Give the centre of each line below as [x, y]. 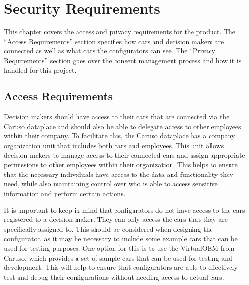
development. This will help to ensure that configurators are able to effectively [121, 267]
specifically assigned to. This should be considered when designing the [108, 229]
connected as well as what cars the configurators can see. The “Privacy [110, 51]
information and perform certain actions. [65, 193]
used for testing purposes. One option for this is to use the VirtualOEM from [119, 248]
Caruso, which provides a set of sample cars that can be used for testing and [118, 257]
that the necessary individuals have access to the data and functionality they [119, 174]
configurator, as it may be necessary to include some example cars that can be [121, 238]
